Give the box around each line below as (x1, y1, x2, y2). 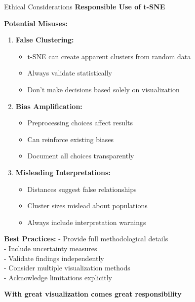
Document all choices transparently (27, 151, 134, 161)
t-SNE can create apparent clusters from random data (27, 51, 191, 61)
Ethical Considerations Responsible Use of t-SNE (4, 1, 165, 11)
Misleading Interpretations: (15, 167, 111, 177)
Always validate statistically (27, 68, 112, 78)
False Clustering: (15, 35, 74, 45)
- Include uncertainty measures (4, 243, 97, 253)
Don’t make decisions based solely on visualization (27, 84, 180, 94)
